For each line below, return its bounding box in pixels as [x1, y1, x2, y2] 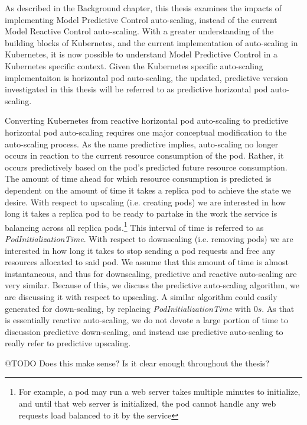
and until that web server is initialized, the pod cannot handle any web [18, 397, 276, 410]
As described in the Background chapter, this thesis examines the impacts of [5, 2, 282, 14]
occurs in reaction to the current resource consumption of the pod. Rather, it [5, 149, 284, 162]
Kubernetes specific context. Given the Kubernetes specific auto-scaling [5, 59, 263, 72]
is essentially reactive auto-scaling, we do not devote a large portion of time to [5, 314, 288, 326]
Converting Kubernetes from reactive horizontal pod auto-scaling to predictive [5, 114, 289, 127]
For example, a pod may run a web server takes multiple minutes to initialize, [18, 385, 301, 398]
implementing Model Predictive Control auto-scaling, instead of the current [5, 13, 277, 25]
